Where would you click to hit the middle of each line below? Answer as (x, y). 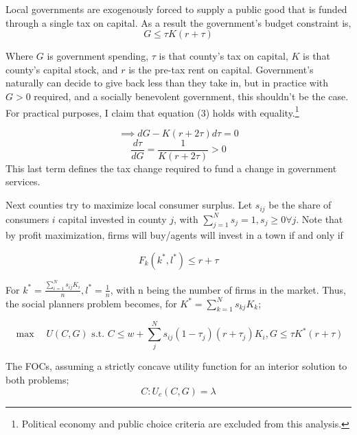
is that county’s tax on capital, (223, 56)
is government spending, (98, 56)
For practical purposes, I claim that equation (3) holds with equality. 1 (152, 111)
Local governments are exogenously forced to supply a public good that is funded (176, 9)
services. (23, 181)
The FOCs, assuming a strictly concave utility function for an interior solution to (176, 366)
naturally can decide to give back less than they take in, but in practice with (167, 83)
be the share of (300, 205)
